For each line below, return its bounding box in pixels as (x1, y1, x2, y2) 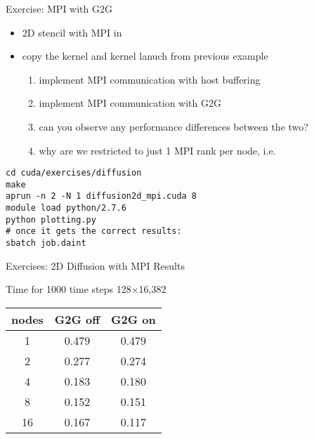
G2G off (54, 310, 100, 327)
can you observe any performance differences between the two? (39, 119, 308, 133)
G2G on (111, 310, 156, 327)
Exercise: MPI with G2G (6, 1, 112, 15)
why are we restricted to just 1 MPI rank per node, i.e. (39, 143, 276, 157)
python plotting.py (6, 214, 96, 225)
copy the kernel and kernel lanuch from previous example (22, 48, 268, 63)
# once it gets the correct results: (6, 226, 182, 237)
